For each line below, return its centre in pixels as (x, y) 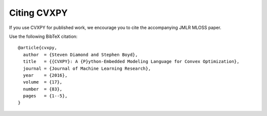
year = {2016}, (45, 75)
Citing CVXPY (38, 13)
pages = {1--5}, (45, 96)
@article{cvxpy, (38, 48)
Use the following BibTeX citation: (43, 36)
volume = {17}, (43, 82)
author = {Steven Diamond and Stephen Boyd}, (80, 55)
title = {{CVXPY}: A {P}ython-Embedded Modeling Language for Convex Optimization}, (131, 62)
